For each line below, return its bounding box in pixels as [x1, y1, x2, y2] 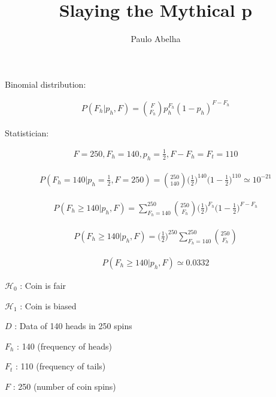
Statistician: [5, 126, 49, 139]
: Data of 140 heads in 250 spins [14, 320, 132, 332]
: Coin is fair [20, 279, 66, 291]
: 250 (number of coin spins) [13, 380, 116, 392]
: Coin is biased [20, 299, 77, 312]
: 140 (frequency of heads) [17, 339, 112, 352]
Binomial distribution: [5, 77, 86, 90]
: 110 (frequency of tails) [16, 360, 106, 372]
